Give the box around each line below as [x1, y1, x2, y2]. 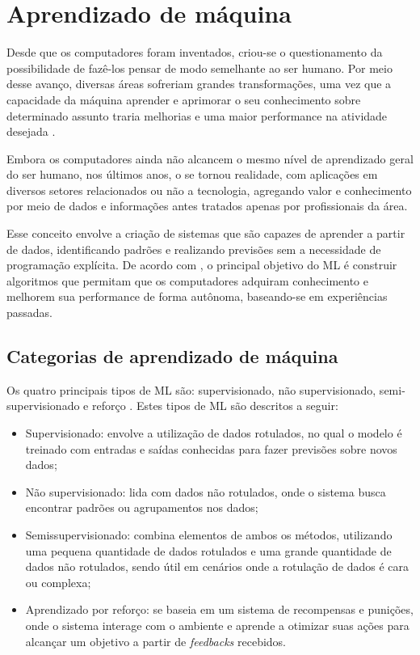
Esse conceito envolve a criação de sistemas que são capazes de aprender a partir [6, 225, 405, 242]
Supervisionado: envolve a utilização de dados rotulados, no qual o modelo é [25, 425, 402, 442]
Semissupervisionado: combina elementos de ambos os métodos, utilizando [25, 526, 393, 543]
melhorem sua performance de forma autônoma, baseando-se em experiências [6, 288, 388, 305]
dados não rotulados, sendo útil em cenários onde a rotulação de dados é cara [25, 558, 409, 575]
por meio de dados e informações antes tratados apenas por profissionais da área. [6, 197, 408, 214]
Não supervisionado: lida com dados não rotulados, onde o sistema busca [25, 483, 386, 500]
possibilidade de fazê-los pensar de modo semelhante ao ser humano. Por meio [6, 59, 393, 76]
